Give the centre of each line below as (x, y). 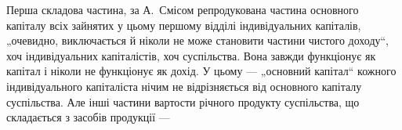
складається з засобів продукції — (88, 117)
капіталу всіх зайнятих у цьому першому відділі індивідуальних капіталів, (184, 25)
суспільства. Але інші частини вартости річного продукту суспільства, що (183, 101)
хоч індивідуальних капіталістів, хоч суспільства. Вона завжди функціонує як (191, 55)
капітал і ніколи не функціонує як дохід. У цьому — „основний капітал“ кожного (201, 71)
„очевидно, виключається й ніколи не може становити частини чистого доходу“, (198, 40)
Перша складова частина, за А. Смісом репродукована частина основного (183, 9)
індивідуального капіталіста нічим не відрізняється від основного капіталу (184, 86)
